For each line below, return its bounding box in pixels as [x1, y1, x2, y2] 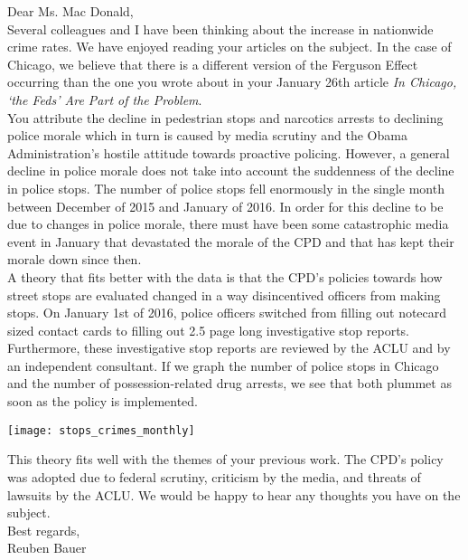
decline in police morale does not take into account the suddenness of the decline [7, 161, 454, 180]
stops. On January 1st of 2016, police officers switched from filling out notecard [7, 303, 447, 322]
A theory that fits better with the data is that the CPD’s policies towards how [7, 267, 443, 286]
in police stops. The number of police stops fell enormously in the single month [7, 178, 445, 197]
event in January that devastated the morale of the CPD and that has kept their [7, 232, 454, 251]
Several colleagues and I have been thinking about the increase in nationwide [7, 19, 434, 38]
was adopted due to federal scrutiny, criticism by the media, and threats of [7, 467, 421, 486]
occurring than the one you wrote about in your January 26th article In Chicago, [7, 72, 457, 91]
